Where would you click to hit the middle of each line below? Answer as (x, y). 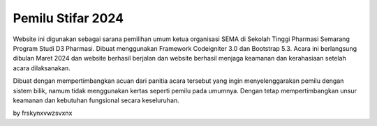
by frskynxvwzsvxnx (43, 113)
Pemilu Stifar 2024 (68, 18)
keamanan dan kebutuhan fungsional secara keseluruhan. (96, 100)
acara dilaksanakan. (42, 68)
